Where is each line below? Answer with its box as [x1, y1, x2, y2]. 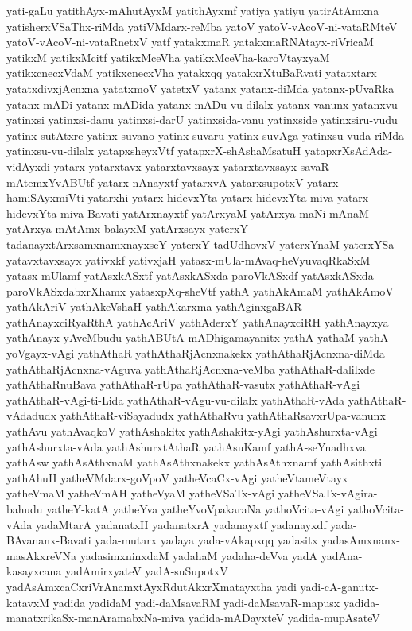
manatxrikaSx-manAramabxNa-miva [6, 610, 185, 626]
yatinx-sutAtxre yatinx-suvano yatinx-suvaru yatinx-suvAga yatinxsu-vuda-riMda [6, 126, 404, 143]
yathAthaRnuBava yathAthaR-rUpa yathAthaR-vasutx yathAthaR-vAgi [6, 376, 360, 393]
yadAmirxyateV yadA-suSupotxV [64, 563, 228, 579]
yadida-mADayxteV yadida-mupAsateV [188, 610, 380, 626]
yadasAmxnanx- [321, 532, 400, 548]
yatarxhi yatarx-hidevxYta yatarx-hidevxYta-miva [87, 189, 334, 206]
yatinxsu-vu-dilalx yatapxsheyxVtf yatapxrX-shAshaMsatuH [6, 142, 301, 159]
